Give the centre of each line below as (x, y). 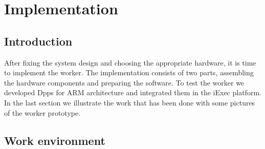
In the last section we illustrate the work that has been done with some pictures (130, 102)
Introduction (38, 41)
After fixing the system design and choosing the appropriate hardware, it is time (130, 62)
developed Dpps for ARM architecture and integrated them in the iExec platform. (133, 92)
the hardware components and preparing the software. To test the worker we (124, 82)
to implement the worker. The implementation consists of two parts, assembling (129, 72)
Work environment (55, 140)
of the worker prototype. (42, 112)
